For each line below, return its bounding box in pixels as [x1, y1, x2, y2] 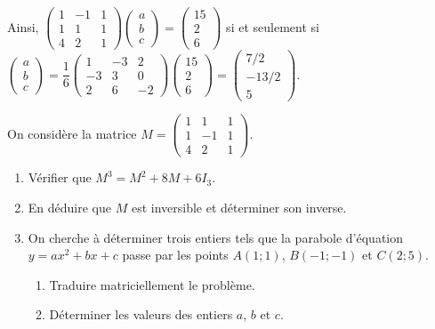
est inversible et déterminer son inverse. [131, 198, 347, 217]
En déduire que [28, 198, 111, 217]
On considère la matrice [7, 124, 137, 142]
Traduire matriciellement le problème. [49, 275, 255, 293]
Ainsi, [7, 17, 39, 36]
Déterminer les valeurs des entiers [49, 305, 233, 324]
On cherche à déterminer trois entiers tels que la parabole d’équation [28, 228, 404, 246]
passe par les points [122, 245, 229, 264]
